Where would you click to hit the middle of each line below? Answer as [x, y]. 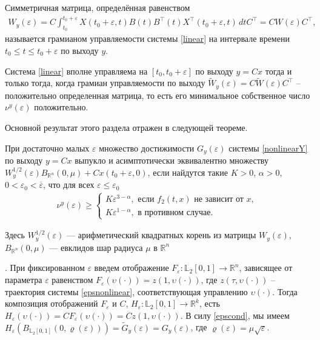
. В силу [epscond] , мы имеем [235, 315]
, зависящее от [266, 268]
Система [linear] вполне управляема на [76, 71]
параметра [24, 280]
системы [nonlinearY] [268, 148]
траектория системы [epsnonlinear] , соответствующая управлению [126, 291]
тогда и [278, 71]
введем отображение [132, 268]
